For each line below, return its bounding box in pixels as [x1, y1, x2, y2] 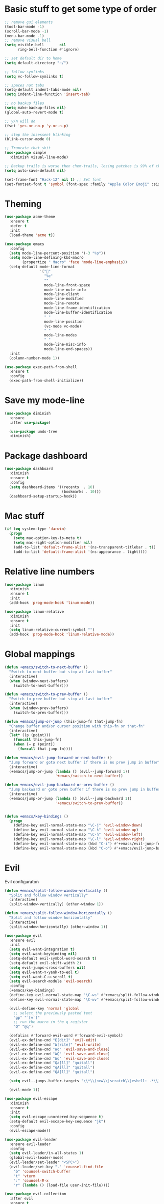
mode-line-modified [44, 296, 84, 301]
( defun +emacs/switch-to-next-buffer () [4, 665, 89, 670]
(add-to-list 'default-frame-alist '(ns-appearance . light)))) [13, 549, 147, 554]
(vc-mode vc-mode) [44, 324, 82, 328]
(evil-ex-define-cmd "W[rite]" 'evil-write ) [9, 1042, 101, 1047]
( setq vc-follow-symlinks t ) [4, 74, 64, 79]
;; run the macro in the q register [13, 1020, 89, 1025]
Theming [4, 198, 42, 209]
